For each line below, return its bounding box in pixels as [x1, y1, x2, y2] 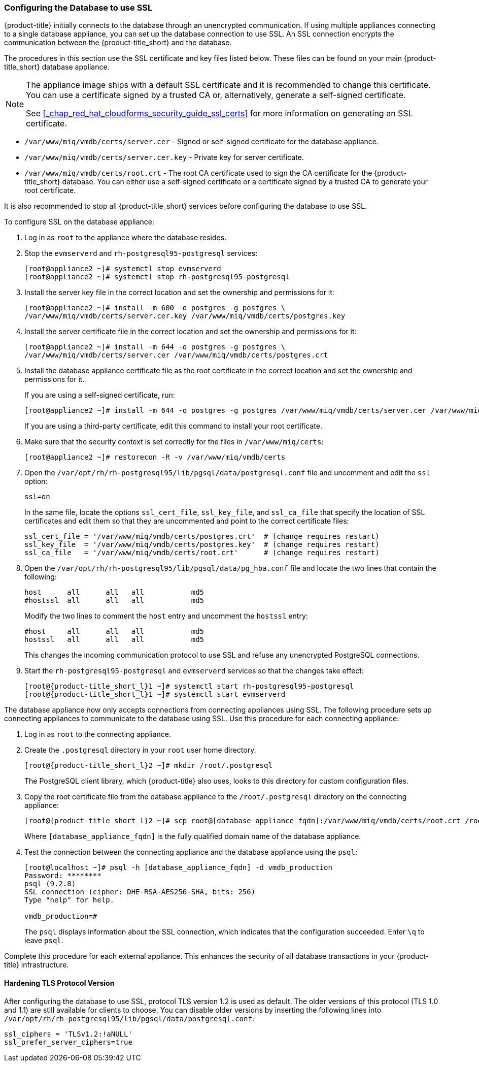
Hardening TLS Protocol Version [4, 978, 115, 987]
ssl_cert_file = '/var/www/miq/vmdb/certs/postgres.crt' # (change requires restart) [24, 532, 380, 541]
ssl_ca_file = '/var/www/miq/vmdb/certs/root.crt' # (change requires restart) [24, 548, 380, 557]
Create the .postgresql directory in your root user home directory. [24, 746, 256, 755]
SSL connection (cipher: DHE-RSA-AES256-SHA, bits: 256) [24, 888, 256, 896]
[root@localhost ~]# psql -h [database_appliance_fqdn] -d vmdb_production [24, 863, 332, 872]
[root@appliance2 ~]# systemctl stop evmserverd [24, 265, 221, 273]
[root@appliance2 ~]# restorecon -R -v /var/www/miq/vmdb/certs [24, 453, 286, 462]
